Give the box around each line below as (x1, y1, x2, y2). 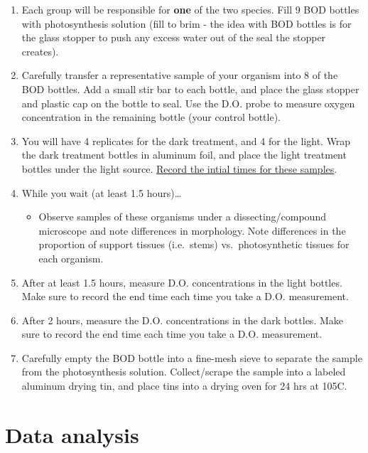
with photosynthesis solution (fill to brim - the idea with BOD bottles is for (21, 16, 352, 31)
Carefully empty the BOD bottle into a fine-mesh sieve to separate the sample (21, 350, 362, 365)
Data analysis (5, 420, 139, 449)
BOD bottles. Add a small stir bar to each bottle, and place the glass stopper (21, 81, 359, 96)
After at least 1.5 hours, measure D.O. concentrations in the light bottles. (21, 275, 342, 289)
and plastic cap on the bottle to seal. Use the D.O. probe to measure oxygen (21, 95, 355, 110)
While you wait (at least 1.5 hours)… (21, 185, 182, 200)
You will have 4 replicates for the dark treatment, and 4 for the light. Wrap (21, 133, 351, 148)
